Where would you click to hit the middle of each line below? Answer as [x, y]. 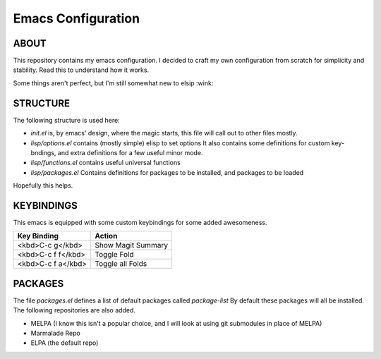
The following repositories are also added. [74, 310]
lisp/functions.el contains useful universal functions [106, 163]
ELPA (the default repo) [65, 343]
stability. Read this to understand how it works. [81, 70]
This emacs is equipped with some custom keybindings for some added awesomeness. [140, 223]
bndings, [43, 152]
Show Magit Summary [132, 245]
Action [106, 236]
